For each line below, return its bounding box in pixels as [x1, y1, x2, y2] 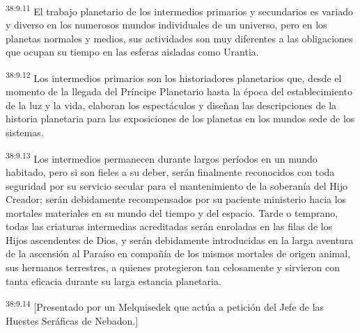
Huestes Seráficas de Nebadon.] [6, 313, 139, 327]
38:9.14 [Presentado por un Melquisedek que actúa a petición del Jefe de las [6, 298, 324, 314]
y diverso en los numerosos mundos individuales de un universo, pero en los [6, 17, 327, 32]
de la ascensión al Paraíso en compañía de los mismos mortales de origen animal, [6, 246, 351, 261]
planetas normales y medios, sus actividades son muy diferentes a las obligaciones [6, 31, 353, 45]
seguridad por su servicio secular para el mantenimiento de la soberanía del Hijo [6, 178, 348, 193]
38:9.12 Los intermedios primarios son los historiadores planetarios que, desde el [6, 69, 342, 85]
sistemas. [6, 125, 44, 140]
